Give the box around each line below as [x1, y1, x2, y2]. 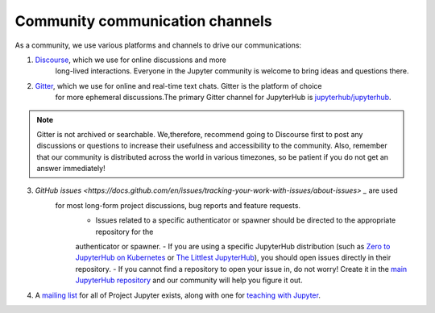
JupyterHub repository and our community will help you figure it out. [75, 275, 303, 286]
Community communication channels [14, 12, 273, 30]
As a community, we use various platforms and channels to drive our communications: [14, 40, 302, 50]
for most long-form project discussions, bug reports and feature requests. [55, 200, 301, 210]
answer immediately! [36, 164, 106, 173]
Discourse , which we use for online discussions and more [35, 55, 227, 65]
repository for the [95, 227, 154, 236]
